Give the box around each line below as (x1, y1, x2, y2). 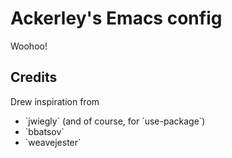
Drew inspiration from (10, 95, 100, 107)
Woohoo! (10, 40, 48, 52)
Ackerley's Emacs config (10, 7, 223, 30)
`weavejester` (24, 136, 82, 148)
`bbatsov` (24, 125, 65, 137)
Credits (10, 69, 58, 86)
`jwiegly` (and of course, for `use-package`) (24, 115, 206, 127)
